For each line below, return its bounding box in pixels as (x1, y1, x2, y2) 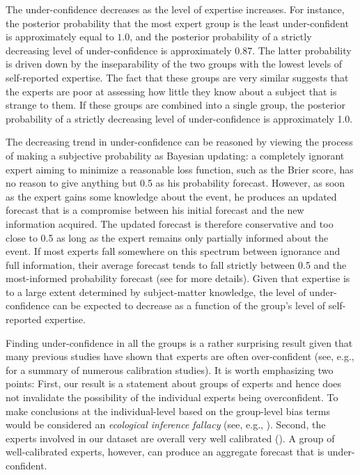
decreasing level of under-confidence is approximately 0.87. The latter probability (6, 42, 352, 57)
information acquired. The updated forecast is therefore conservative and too (6, 216, 334, 231)
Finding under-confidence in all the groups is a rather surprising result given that (6, 335, 353, 350)
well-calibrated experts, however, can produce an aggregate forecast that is (6, 444, 324, 459)
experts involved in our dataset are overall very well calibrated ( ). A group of (6, 430, 335, 445)
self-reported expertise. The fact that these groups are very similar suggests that (6, 70, 349, 84)
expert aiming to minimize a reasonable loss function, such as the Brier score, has (6, 162, 354, 176)
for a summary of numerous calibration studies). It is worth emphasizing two (6, 362, 334, 377)
